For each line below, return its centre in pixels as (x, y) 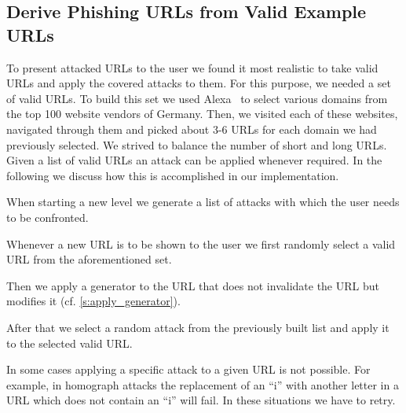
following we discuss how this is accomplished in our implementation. (173, 175)
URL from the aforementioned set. (89, 259)
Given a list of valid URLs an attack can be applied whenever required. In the (194, 160)
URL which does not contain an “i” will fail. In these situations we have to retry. (201, 400)
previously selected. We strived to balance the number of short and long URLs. (197, 144)
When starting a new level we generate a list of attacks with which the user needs (203, 202)
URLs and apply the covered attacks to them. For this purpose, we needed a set (199, 83)
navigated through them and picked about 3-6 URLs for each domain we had (192, 129)
